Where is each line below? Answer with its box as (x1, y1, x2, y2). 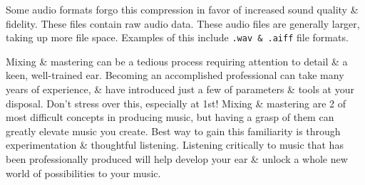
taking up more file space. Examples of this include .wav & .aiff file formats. (6, 30, 349, 45)
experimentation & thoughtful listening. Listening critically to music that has (6, 137, 344, 152)
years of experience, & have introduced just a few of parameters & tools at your (6, 82, 354, 97)
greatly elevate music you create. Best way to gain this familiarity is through (6, 123, 341, 138)
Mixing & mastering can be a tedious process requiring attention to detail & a (6, 53, 348, 68)
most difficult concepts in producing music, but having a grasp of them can (6, 110, 334, 125)
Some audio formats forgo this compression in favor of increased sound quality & (6, 2, 359, 16)
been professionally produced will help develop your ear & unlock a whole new (6, 152, 348, 166)
